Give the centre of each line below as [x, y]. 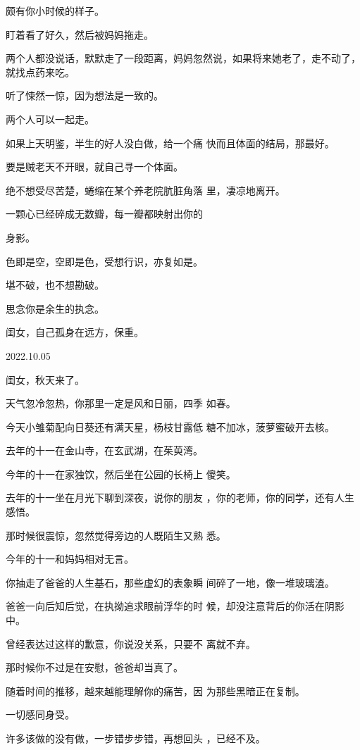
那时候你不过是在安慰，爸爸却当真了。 [94, 667]
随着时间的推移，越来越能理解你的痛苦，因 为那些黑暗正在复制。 [155, 690]
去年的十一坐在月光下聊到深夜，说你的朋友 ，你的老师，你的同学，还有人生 [180, 498]
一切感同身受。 [40, 714]
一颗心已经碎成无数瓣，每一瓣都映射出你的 [104, 214]
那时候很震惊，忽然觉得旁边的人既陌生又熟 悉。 [116, 535]
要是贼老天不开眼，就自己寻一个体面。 [94, 167]
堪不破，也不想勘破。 [55, 285]
